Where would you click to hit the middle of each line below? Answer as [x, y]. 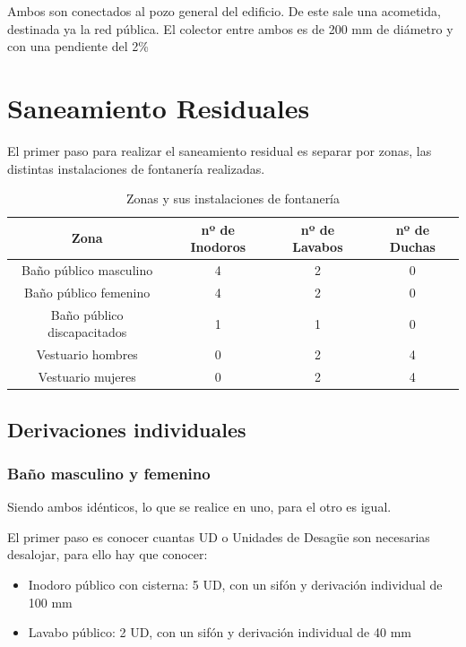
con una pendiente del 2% [78, 46]
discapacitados [87, 332]
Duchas [412, 247]
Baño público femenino [87, 292]
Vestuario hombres [87, 354]
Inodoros [218, 247]
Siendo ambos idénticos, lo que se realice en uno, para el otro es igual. [199, 507]
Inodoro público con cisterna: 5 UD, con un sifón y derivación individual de [235, 584]
